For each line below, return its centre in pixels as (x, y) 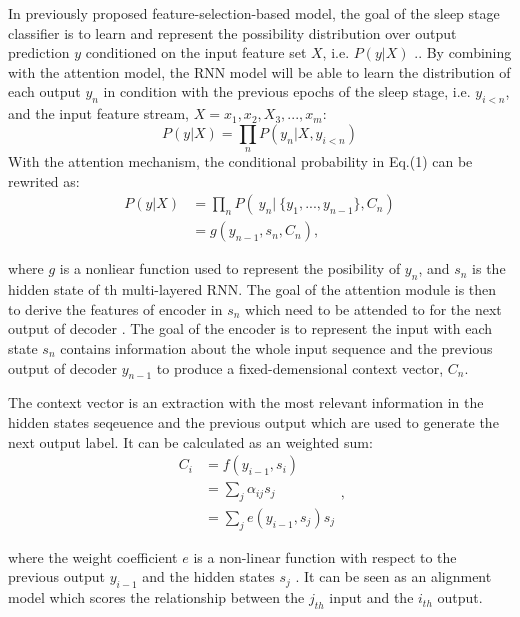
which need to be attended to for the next (373, 308)
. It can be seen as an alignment (393, 576)
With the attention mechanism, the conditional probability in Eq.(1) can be (240, 161)
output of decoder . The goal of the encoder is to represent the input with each (250, 328)
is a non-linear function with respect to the (325, 556)
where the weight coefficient (93, 556)
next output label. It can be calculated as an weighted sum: (190, 441)
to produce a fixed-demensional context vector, (300, 367)
